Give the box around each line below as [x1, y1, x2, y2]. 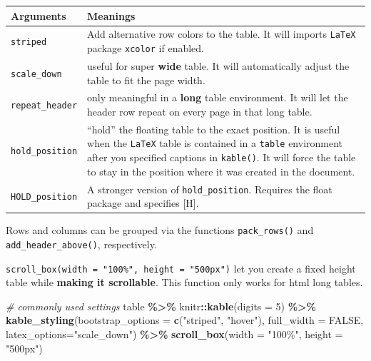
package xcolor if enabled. [87, 41, 204, 55]
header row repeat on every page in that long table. [87, 103, 312, 118]
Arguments [11, 8, 66, 23]
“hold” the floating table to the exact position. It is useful [87, 121, 340, 136]
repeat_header [11, 101, 78, 111]
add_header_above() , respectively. [6, 236, 157, 251]
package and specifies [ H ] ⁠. [87, 195, 199, 210]
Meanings [87, 8, 136, 23]
